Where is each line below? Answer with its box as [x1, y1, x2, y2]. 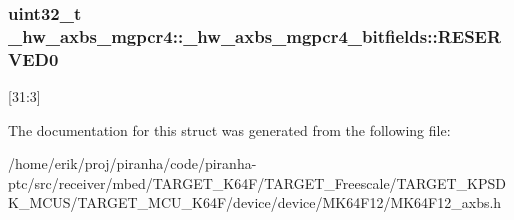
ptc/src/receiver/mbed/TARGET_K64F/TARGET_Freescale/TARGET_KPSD [8, 172, 506, 193]
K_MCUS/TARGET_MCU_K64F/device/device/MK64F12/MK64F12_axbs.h [8, 192, 502, 213]
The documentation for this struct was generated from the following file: [8, 119, 451, 140]
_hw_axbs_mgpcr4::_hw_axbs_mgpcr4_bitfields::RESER [8, 23, 502, 48]
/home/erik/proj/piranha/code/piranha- [8, 153, 257, 174]
